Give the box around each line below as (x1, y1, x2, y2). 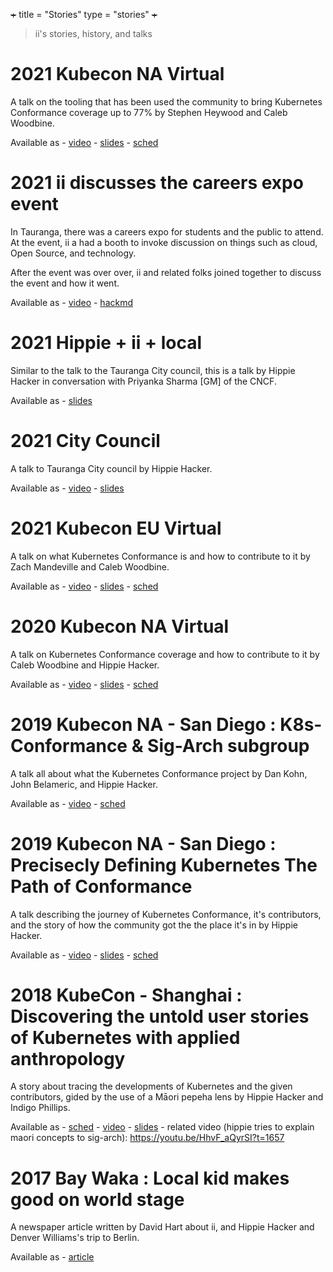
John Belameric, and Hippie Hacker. (10, 778, 158, 790)
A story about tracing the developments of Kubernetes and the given (10, 1080, 293, 1093)
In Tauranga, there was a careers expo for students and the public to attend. (10, 225, 324, 238)
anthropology (10, 1047, 126, 1070)
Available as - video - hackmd (10, 296, 134, 308)
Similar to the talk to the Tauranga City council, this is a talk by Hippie (10, 364, 296, 376)
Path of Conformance (10, 875, 193, 898)
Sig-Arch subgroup (147, 734, 310, 757)
